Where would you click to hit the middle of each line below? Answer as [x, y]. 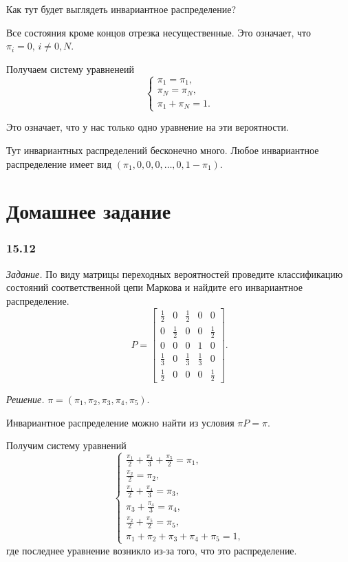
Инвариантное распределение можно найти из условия [120, 422]
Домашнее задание [89, 211]
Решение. [25, 399]
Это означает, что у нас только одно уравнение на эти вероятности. [148, 127]
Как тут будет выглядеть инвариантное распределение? [121, 9]
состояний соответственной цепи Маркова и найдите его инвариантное [154, 287]
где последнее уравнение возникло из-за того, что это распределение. [152, 550]
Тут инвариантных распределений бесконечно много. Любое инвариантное [163, 150]
